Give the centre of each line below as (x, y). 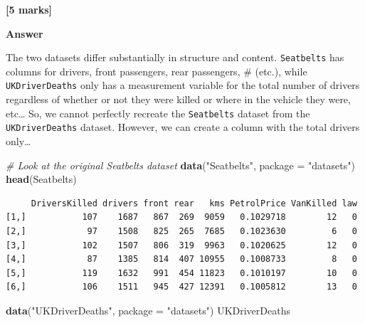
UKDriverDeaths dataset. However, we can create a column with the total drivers (183, 127)
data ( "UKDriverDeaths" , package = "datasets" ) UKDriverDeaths (148, 310)
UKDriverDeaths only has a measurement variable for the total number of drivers (183, 85)
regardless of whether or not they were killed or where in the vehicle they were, (178, 99)
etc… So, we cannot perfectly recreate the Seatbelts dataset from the (158, 113)
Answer (25, 33)
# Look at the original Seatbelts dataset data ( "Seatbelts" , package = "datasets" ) (180, 165)
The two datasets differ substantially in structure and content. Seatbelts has (175, 57)
